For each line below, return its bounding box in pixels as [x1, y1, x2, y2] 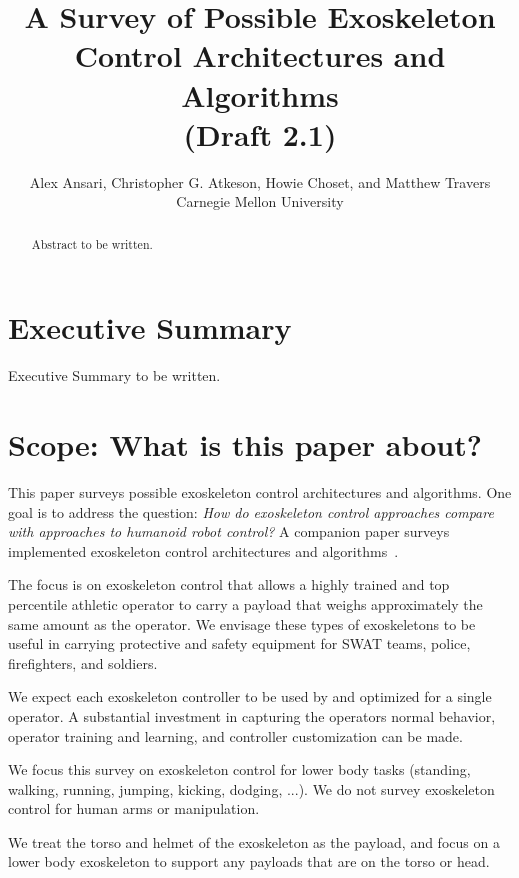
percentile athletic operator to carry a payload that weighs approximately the [8, 593, 483, 614]
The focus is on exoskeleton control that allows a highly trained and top [8, 574, 450, 595]
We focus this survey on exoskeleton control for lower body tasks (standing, [8, 759, 471, 780]
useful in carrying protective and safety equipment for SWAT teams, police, [8, 633, 471, 654]
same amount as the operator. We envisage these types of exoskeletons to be [8, 613, 476, 634]
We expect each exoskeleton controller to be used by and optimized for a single [8, 686, 492, 707]
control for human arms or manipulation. [8, 798, 260, 819]
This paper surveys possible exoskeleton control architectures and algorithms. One [8, 481, 512, 502]
